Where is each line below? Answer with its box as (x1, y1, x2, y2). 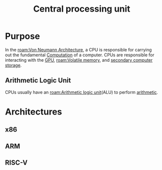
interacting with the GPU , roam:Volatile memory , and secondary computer (5, 57, 153, 63)
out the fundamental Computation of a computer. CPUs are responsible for (5, 52, 155, 58)
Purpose (5, 31, 40, 42)
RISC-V (5, 159, 28, 167)
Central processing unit (33, 3, 130, 15)
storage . (5, 62, 22, 68)
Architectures (5, 106, 62, 117)
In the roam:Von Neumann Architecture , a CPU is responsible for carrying (5, 47, 152, 52)
